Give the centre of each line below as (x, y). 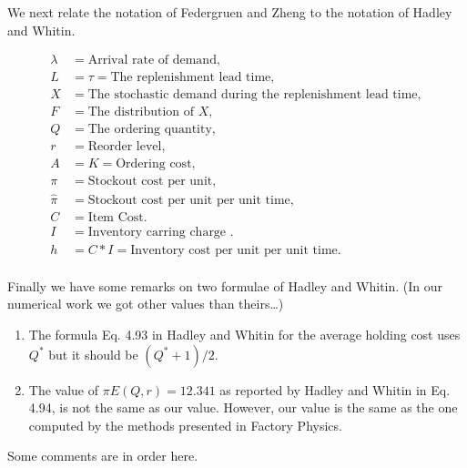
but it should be (93, 354)
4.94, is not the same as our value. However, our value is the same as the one (243, 407)
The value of (64, 389)
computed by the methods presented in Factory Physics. (185, 425)
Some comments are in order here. (103, 456)
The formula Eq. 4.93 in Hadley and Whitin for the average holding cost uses (244, 334)
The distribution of (141, 112)
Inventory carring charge (157, 232)
